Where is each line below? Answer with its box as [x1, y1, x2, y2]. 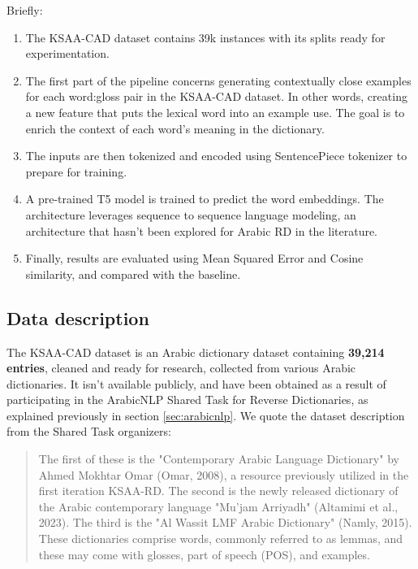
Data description [6, 305, 149, 330]
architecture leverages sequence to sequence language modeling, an [25, 206, 356, 223]
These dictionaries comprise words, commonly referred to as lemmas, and [38, 530, 403, 547]
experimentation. [25, 45, 110, 62]
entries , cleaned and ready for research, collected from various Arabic [6, 359, 356, 376]
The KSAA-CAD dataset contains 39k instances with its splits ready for [25, 28, 386, 46]
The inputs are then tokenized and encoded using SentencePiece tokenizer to [25, 147, 407, 164]
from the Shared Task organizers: [6, 423, 171, 440]
